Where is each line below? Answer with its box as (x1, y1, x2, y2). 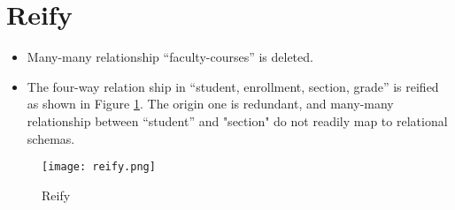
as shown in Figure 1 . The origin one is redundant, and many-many (27, 94, 394, 113)
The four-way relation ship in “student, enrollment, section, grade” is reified (27, 77, 439, 95)
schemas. (27, 129, 75, 147)
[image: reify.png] (42, 161, 156, 174)
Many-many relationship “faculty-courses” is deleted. (27, 48, 313, 66)
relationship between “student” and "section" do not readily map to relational (27, 111, 448, 130)
